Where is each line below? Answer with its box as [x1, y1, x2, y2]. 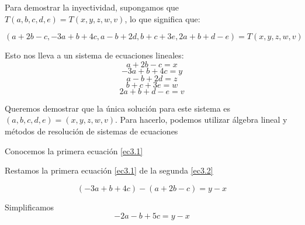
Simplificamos [5, 200, 54, 213]
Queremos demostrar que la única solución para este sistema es [5, 102, 231, 114]
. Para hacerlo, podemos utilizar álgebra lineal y [115, 113, 287, 126]
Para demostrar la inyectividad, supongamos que [5, 1, 179, 13]
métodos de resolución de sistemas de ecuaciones [5, 124, 178, 137]
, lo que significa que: [124, 12, 200, 25]
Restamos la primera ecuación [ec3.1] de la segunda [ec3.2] [5, 164, 213, 176]
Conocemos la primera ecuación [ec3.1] [5, 144, 143, 157]
